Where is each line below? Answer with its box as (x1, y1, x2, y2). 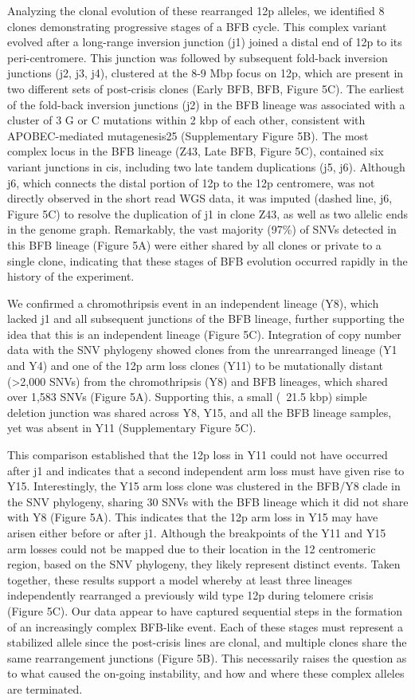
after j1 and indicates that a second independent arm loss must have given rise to (7, 462, 405, 478)
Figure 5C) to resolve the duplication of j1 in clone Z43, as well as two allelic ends (7, 205, 408, 222)
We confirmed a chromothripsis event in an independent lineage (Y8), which (7, 294, 379, 311)
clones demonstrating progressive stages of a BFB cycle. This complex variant (7, 18, 387, 34)
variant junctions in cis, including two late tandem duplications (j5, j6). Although (7, 158, 405, 175)
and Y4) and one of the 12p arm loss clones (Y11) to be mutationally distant (7, 357, 384, 374)
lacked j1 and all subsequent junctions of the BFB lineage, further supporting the (7, 310, 405, 327)
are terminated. (7, 680, 83, 697)
